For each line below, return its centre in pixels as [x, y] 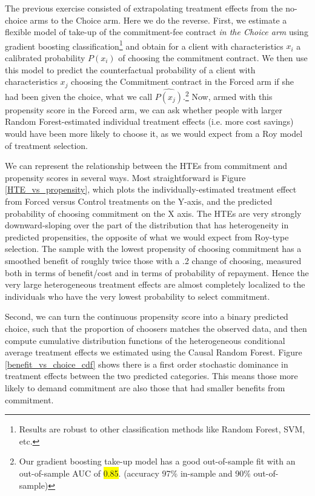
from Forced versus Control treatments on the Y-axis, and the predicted [139, 201]
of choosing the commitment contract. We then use [213, 58]
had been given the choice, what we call [79, 96]
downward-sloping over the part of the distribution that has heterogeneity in [147, 225]
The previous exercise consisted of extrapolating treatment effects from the [144, 8]
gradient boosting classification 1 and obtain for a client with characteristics [144, 45]
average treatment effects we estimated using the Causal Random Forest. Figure [154, 352]
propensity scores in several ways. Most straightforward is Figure [125, 177]
